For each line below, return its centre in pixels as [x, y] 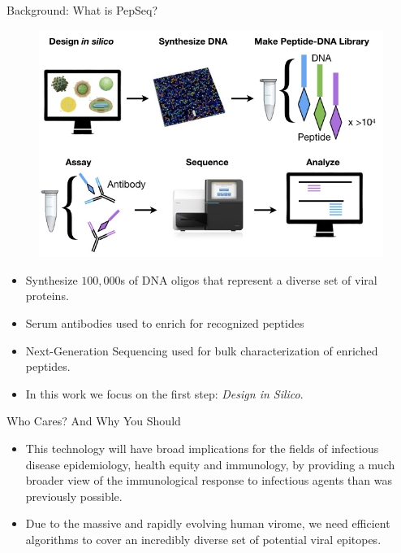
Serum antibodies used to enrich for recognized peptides [165, 322]
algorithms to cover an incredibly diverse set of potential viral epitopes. [203, 539]
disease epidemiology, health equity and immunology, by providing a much [210, 464]
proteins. [47, 296]
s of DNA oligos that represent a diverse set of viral [249, 279]
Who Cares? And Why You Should [94, 421]
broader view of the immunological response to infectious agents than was [209, 480]
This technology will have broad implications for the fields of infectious [202, 448]
